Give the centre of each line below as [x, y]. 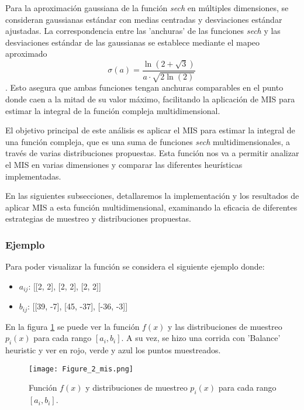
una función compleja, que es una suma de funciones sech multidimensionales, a [148, 141]
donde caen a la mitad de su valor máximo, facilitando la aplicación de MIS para [150, 99]
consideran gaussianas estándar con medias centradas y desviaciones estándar [144, 19]
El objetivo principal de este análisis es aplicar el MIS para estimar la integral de [150, 130]
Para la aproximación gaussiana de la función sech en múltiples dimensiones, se [147, 8]
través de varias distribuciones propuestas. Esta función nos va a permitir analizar [152, 153]
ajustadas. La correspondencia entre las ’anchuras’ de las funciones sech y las [143, 31]
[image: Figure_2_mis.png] [81, 369]
